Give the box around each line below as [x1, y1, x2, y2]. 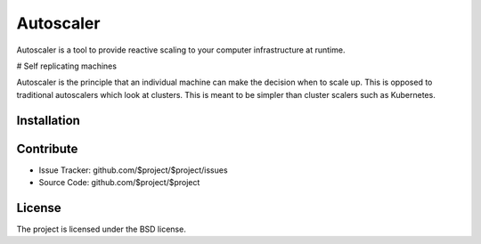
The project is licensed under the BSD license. [16, 224, 186, 234]
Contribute [16, 141, 78, 156]
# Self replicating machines [16, 61, 118, 71]
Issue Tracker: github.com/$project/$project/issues [38, 165, 228, 175]
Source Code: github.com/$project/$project [38, 177, 200, 188]
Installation [16, 112, 80, 128]
